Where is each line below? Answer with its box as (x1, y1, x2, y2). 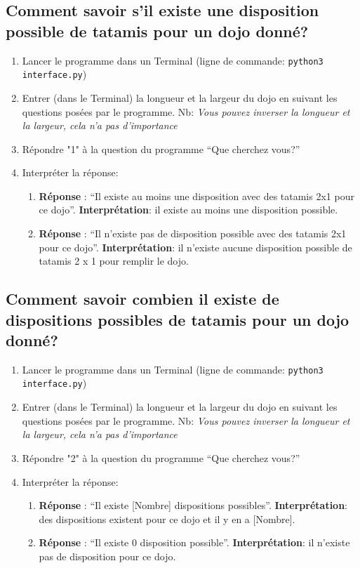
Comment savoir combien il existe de (6, 288, 279, 310)
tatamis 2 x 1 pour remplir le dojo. (39, 253, 189, 268)
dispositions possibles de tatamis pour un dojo (6, 308, 349, 330)
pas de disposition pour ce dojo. (39, 548, 176, 563)
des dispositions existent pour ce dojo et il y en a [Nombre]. (39, 511, 295, 526)
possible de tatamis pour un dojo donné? (6, 20, 309, 41)
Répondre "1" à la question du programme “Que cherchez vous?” (22, 141, 300, 156)
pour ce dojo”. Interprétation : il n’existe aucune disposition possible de (39, 239, 352, 254)
